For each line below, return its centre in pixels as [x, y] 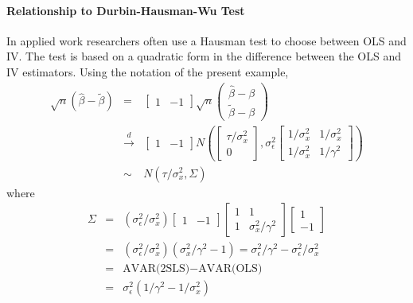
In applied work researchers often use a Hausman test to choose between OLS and [206, 40]
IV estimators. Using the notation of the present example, [148, 71]
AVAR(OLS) [230, 269]
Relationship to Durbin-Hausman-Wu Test [126, 10]
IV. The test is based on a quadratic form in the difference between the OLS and [204, 56]
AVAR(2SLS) [156, 269]
